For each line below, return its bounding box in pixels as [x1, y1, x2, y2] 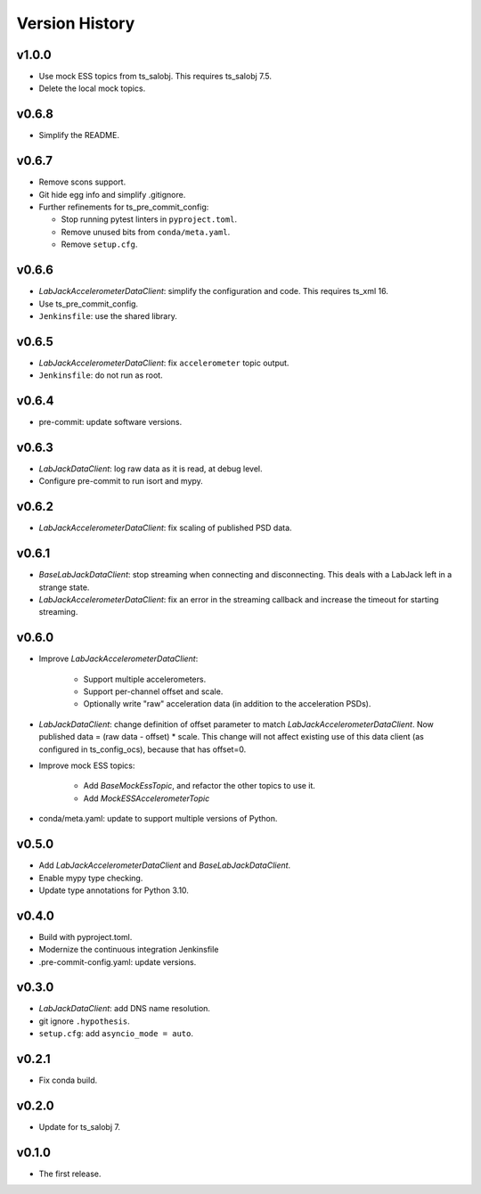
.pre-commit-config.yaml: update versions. [38, 956, 197, 967]
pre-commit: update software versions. [38, 417, 183, 428]
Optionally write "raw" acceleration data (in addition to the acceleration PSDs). [83, 699, 371, 709]
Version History [16, 13, 135, 33]
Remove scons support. [38, 176, 126, 187]
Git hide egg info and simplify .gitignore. [38, 189, 186, 200]
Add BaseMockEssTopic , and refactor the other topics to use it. [83, 781, 316, 791]
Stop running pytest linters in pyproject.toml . [61, 214, 238, 225]
